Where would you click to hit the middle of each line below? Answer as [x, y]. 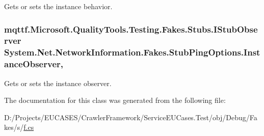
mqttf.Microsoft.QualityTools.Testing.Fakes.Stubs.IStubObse [131, 29]
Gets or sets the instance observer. [58, 83]
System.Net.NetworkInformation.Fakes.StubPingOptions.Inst [132, 52]
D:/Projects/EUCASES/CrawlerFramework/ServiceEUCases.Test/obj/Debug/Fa [131, 117]
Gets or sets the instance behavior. [58, 6]
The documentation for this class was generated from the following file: [115, 100]
